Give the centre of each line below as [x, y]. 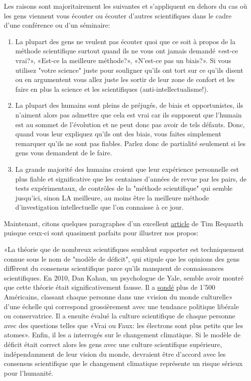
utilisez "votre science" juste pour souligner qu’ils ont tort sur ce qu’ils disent [129, 70]
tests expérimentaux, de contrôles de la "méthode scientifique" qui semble [124, 188]
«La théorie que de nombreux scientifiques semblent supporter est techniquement [124, 249]
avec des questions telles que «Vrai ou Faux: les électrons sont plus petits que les [124, 325]
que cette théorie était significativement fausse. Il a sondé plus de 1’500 [110, 287]
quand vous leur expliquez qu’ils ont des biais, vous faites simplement [118, 134]
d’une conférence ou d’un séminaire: [57, 25]
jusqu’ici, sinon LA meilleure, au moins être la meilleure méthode [112, 197]
